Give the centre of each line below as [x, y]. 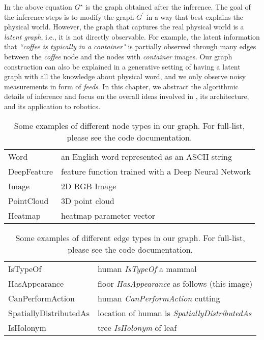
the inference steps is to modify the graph [69, 16]
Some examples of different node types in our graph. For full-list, [129, 125]
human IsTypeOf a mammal [147, 268]
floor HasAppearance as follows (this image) [175, 283]
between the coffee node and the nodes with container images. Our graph [118, 56]
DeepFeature [31, 171]
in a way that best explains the [195, 16]
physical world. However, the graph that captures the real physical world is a [124, 27]
